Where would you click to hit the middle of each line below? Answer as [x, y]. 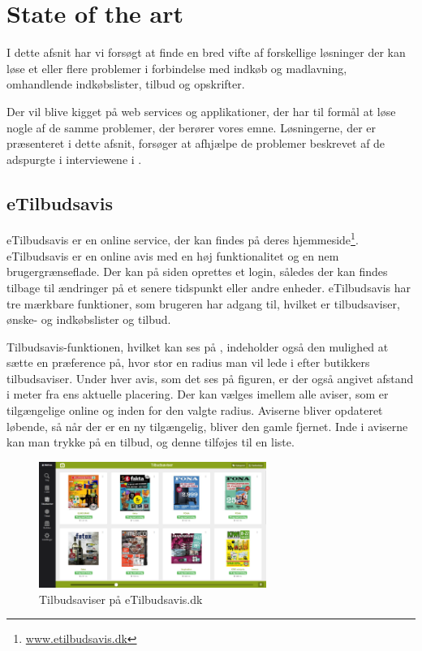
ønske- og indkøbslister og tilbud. [89, 319]
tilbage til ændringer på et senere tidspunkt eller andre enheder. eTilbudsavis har [209, 287]
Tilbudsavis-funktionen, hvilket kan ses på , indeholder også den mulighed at [198, 346]
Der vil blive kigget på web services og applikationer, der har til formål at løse [201, 111]
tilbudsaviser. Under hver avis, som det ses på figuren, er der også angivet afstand [210, 378]
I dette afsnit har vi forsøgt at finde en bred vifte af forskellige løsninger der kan [206, 52]
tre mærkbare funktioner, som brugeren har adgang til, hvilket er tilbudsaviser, [203, 303]
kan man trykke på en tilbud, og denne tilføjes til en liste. [151, 442]
